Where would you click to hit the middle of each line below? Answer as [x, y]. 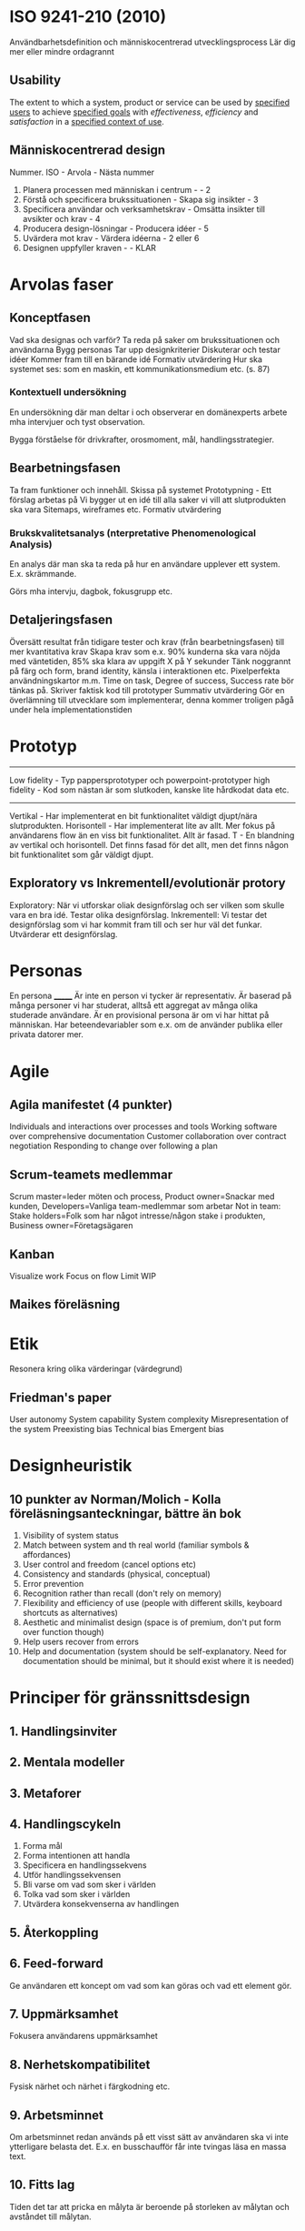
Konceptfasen [50, 318]
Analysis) [31, 544]
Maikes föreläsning [65, 1304]
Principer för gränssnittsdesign [130, 1698]
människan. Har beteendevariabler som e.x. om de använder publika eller [146, 1025]
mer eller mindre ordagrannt [62, 51]
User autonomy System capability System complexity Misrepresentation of [149, 1419]
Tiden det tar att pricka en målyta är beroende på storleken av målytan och [149, 2206]
